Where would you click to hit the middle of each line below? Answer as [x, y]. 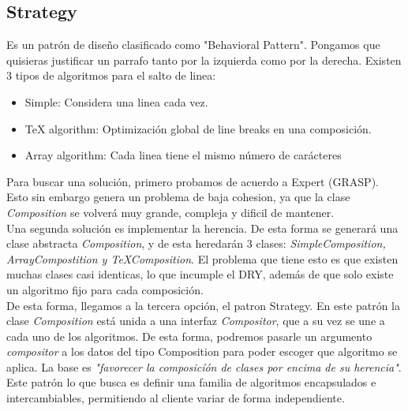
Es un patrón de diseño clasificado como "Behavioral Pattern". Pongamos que [193, 45]
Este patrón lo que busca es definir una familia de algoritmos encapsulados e [191, 382]
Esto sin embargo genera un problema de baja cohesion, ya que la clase [178, 197]
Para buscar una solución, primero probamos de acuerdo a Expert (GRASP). [193, 181]
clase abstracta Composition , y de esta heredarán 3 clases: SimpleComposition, [196, 243]
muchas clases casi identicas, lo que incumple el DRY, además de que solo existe [200, 274]
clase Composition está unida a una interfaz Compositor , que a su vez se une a [196, 321]
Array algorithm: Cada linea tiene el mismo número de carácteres [183, 155]
